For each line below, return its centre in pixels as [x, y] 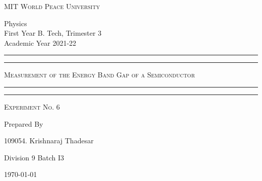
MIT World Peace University [52, 6]
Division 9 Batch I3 [34, 157]
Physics [16, 23]
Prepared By [24, 123]
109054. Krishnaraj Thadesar [49, 141]
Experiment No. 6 [32, 106]
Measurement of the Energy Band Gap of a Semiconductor [100, 75]
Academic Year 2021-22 [40, 42]
